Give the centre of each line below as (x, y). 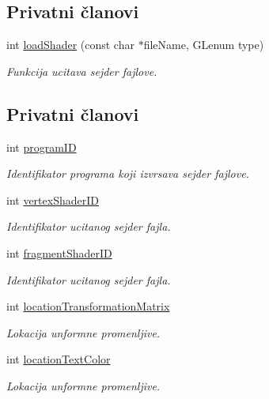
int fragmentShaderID (59, 252)
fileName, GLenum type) (204, 45)
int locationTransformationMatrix (88, 306)
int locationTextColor (59, 359)
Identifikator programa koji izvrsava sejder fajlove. (128, 173)
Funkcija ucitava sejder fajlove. (82, 71)
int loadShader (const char (70, 45)
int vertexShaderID (53, 199)
